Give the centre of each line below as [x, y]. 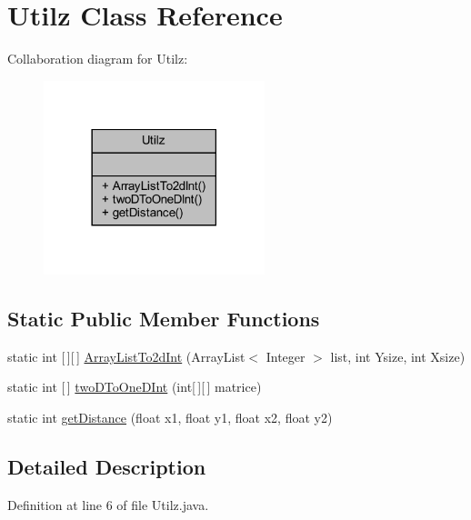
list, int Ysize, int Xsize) [398, 356]
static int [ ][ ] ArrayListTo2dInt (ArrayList [126, 356]
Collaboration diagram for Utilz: [98, 59]
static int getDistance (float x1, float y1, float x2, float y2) [170, 417]
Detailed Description [107, 466]
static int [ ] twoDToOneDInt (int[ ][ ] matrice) [135, 387]
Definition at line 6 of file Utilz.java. [108, 504]
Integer [286, 356]
